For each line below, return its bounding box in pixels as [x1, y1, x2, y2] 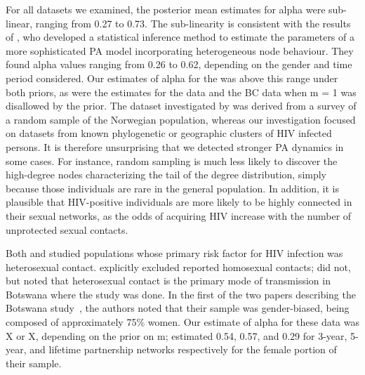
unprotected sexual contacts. [6, 222, 128, 237]
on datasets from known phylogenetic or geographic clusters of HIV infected [6, 126, 332, 140]
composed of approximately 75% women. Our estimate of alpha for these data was [6, 315, 360, 329]
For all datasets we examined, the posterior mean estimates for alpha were [6, 2, 326, 16]
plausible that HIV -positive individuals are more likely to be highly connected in [6, 195, 352, 209]
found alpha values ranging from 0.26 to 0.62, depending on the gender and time [6, 57, 352, 72]
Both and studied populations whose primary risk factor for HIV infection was [6, 246, 343, 261]
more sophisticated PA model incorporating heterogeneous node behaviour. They [6, 43, 354, 58]
